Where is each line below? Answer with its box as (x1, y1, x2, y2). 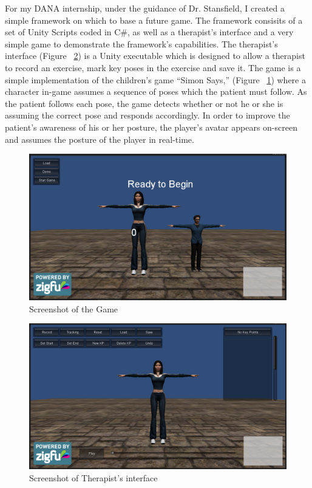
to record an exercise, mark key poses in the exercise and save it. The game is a (5, 61, 301, 74)
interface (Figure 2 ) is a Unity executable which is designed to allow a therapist (5, 49, 305, 62)
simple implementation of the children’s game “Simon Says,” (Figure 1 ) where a (5, 73, 306, 86)
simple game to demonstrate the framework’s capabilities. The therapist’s (5, 37, 278, 50)
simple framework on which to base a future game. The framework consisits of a (5, 13, 303, 26)
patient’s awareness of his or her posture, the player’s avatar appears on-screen (5, 120, 297, 133)
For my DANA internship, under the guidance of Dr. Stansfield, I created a (5, 2, 285, 14)
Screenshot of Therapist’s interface (29, 472, 158, 484)
